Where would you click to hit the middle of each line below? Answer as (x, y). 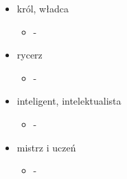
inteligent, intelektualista (69, 101)
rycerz (30, 55)
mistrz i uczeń (46, 147)
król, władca (43, 8)
